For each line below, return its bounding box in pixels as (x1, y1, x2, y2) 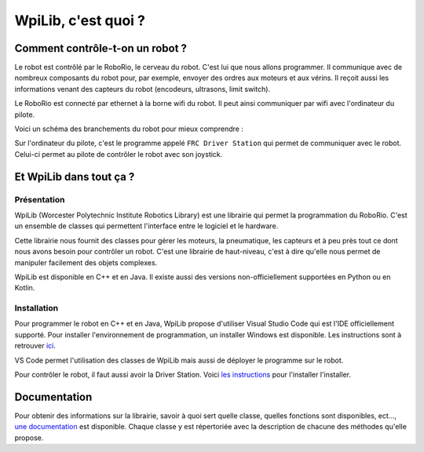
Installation (14, 303, 59, 314)
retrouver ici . (14, 341, 57, 351)
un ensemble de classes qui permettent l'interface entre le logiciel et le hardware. (14, 221, 279, 231)
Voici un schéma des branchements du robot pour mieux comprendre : (14, 124, 243, 133)
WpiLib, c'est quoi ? (14, 12, 145, 29)
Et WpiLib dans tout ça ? (14, 169, 135, 184)
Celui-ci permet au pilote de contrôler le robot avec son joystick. (14, 149, 223, 159)
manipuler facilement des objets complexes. (14, 257, 158, 267)
